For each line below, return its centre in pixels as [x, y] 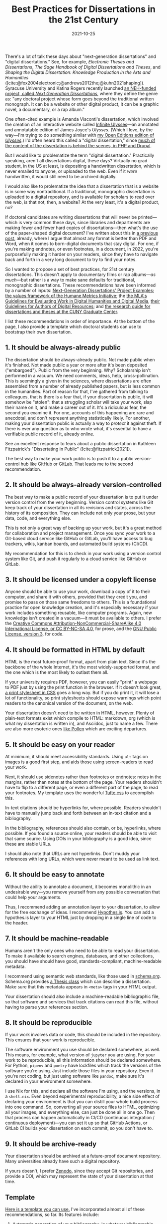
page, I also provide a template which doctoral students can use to [73, 326]
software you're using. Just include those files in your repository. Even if [79, 1071]
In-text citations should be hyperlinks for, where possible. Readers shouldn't [83, 808]
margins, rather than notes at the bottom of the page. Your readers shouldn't [83, 782]
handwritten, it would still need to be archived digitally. [61, 176]
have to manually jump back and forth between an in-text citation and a [78, 813]
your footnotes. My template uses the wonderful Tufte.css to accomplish [80, 793]
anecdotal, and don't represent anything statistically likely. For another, [78, 418]
